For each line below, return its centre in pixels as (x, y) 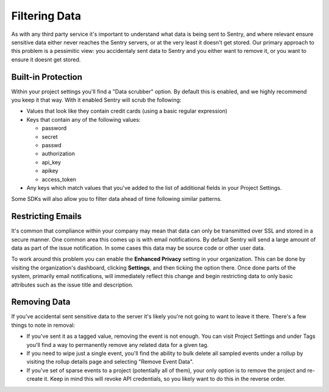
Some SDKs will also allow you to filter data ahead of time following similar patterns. (117, 199)
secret (50, 136)
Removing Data (41, 302)
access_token (59, 179)
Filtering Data (46, 16)
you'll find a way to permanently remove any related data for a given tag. (118, 345)
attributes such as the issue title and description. (73, 285)
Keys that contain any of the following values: (83, 119)
